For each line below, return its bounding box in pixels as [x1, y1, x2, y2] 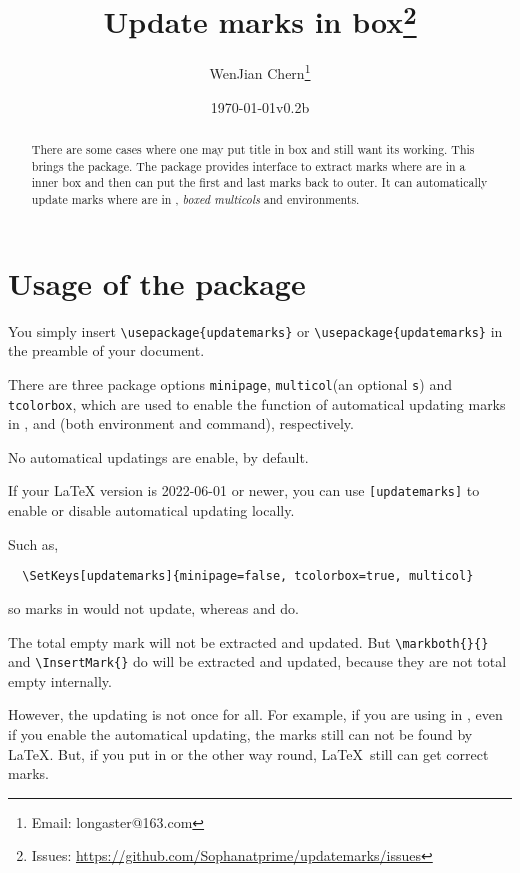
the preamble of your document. [8, 340, 205, 361]
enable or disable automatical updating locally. [8, 500, 295, 521]
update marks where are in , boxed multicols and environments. [31, 191, 360, 208]
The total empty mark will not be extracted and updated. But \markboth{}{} [8, 631, 489, 652]
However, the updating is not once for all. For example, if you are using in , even [8, 704, 503, 725]
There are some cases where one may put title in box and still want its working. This [31, 141, 475, 158]
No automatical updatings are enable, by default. [8, 446, 309, 467]
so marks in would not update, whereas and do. [8, 597, 299, 618]
